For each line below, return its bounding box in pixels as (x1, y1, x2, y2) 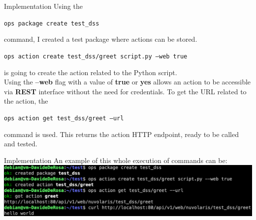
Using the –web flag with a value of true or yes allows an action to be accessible (4, 77, 251, 87)
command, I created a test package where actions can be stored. (4, 34, 197, 44)
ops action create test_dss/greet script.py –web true (4, 53, 188, 60)
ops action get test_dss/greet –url (4, 114, 124, 122)
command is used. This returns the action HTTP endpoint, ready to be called (4, 129, 239, 139)
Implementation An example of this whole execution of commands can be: (4, 155, 227, 165)
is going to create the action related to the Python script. (4, 67, 177, 77)
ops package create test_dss (4, 20, 99, 27)
